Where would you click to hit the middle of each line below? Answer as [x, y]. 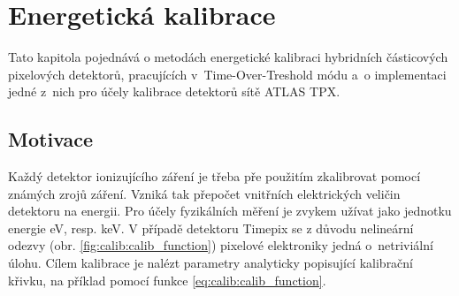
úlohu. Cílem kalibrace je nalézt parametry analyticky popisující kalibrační [211, 263]
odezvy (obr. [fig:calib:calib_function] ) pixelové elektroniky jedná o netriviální [221, 245]
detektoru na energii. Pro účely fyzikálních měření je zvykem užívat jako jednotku [230, 211]
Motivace [51, 139]
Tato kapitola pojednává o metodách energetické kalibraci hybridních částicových [228, 57]
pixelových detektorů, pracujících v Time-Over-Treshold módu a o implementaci [227, 74]
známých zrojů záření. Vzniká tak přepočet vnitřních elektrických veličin [204, 193]
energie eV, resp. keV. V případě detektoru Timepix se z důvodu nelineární [211, 228]
